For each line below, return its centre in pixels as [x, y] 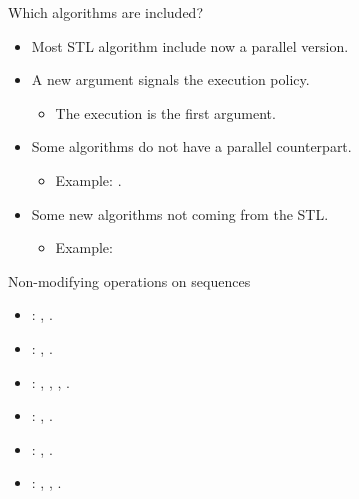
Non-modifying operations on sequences [129, 280]
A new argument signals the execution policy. [170, 79]
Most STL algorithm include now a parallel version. [190, 45]
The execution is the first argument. [165, 112]
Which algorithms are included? [106, 12]
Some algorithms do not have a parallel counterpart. [191, 146]
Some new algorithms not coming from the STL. [180, 213]
